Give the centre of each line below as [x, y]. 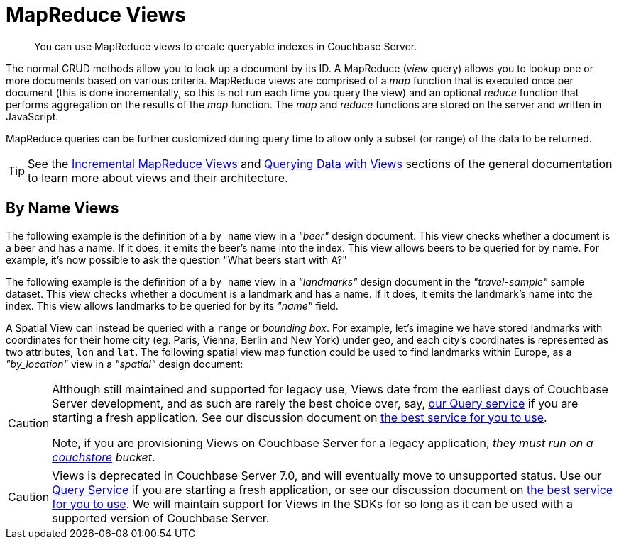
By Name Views [62, 208]
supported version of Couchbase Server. [161, 518]
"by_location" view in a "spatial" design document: [125, 364]
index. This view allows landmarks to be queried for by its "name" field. [172, 305]
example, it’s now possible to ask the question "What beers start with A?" [176, 259]
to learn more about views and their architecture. [158, 178]
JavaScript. [32, 116]
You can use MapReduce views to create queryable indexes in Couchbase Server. [226, 46]
